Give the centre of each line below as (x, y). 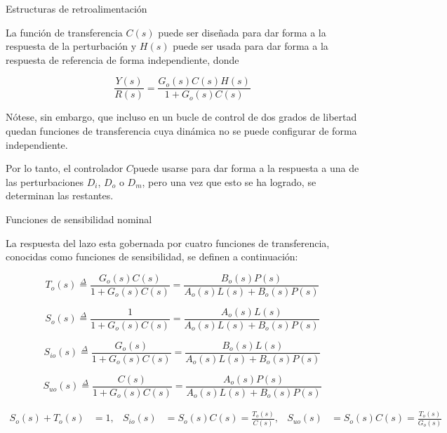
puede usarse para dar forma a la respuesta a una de (246, 168)
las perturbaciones (45, 181)
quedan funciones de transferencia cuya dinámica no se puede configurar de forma (181, 131)
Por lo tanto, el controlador (65, 168)
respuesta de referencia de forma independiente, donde (122, 59)
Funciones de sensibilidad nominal (79, 219)
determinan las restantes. (60, 195)
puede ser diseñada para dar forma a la (242, 32)
